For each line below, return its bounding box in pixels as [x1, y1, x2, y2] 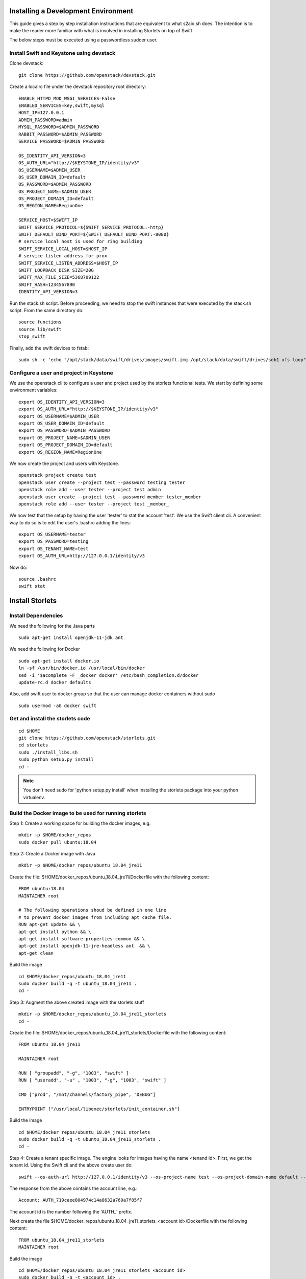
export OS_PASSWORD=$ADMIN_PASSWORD [18, 428, 110, 433]
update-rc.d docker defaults [18, 679, 91, 685]
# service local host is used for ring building [18, 238, 142, 245]
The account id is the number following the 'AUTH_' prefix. [9, 1208, 133, 1215]
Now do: [9, 564, 28, 570]
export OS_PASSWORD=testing [18, 539, 89, 544]
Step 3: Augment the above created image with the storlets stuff [9, 999, 144, 1005]
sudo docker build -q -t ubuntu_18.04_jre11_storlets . [18, 1136, 161, 1142]
